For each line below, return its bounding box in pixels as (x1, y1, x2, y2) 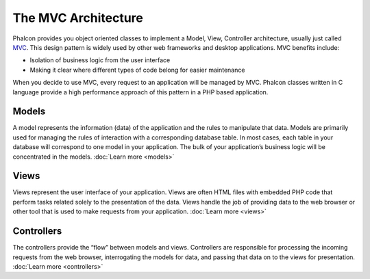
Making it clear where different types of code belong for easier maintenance (29, 66, 245, 74)
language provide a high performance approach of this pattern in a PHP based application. (12, 88, 269, 96)
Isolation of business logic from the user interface (29, 56, 171, 64)
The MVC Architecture (12, 10, 143, 25)
